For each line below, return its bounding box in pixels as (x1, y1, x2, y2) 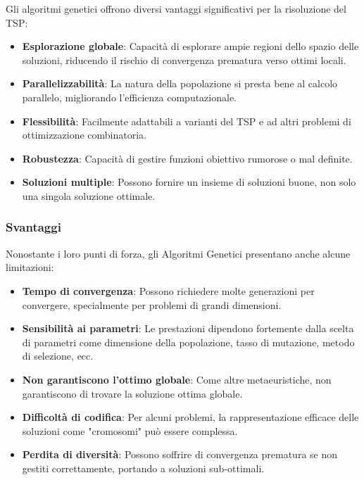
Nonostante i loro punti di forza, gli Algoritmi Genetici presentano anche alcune (6, 246, 351, 260)
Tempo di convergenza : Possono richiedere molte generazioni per (22, 283, 315, 298)
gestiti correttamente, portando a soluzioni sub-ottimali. (22, 460, 265, 475)
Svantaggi (6, 218, 61, 236)
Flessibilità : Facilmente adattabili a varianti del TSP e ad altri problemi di (22, 113, 351, 128)
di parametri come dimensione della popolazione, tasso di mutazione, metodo (22, 334, 355, 349)
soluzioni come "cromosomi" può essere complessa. (22, 423, 238, 438)
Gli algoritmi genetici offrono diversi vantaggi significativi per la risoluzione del (6, 1, 346, 15)
